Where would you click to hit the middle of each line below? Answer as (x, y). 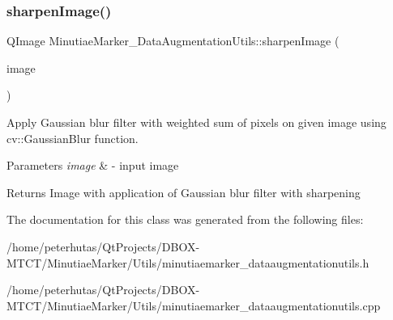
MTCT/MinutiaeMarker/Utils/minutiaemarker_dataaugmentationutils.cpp (194, 305)
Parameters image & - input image (93, 165)
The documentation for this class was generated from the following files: (185, 219)
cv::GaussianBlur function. (73, 138)
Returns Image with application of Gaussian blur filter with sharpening (184, 192)
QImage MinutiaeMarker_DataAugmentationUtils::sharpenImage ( (173, 41)
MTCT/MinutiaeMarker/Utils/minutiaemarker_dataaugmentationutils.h (188, 262)
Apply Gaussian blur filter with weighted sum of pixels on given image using (196, 122)
